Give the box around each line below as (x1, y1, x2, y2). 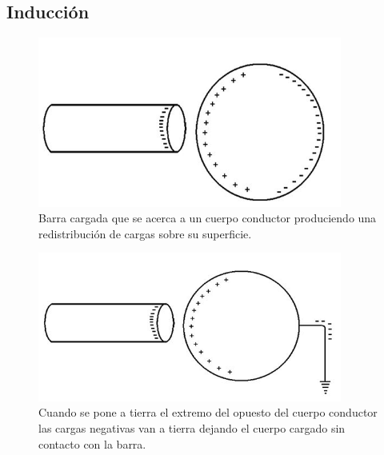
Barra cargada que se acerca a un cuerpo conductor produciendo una (38, 210, 377, 226)
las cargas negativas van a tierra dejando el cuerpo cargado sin (38, 420, 346, 437)
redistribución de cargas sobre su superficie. (38, 225, 252, 241)
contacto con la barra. (38, 435, 146, 452)
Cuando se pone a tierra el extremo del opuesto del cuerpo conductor (38, 404, 378, 421)
